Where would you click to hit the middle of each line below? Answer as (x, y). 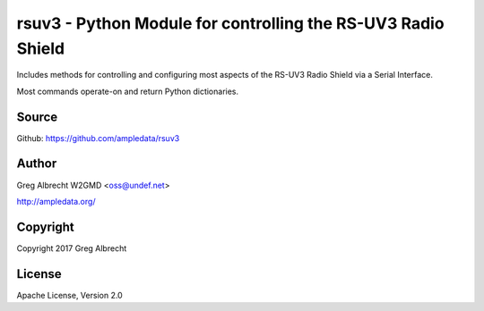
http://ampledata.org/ (56, 201)
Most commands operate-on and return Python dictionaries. (128, 91)
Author (37, 164)
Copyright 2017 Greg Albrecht (72, 248)
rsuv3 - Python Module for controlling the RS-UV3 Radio (230, 23)
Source (37, 117)
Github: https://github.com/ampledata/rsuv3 (98, 138)
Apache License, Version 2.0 (69, 295)
